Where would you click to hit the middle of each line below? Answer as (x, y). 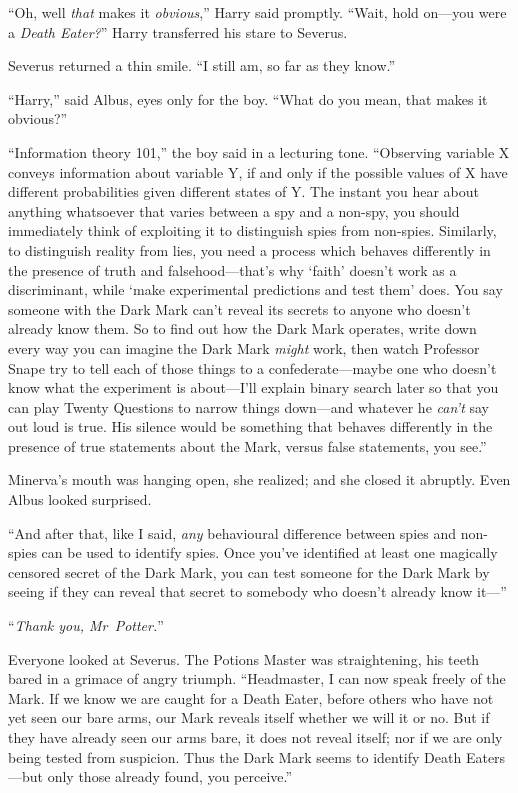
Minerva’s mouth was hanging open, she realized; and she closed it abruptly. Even (259, 479)
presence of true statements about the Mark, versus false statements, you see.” (247, 445)
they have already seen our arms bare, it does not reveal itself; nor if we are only (255, 737)
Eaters (485, 756)
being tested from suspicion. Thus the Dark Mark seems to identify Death (235, 756)
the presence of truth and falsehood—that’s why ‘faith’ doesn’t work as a (232, 269)
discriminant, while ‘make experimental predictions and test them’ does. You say (255, 289)
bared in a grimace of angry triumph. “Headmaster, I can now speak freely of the (257, 678)
